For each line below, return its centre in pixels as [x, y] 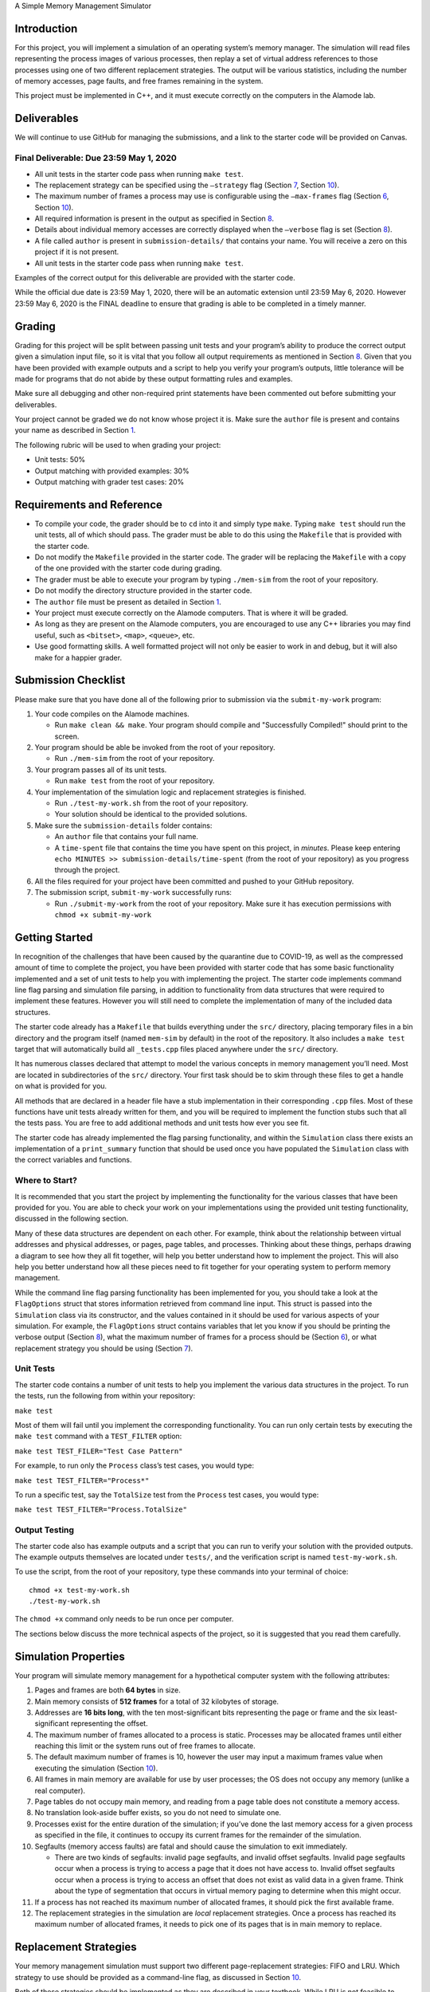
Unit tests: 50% [60, 460]
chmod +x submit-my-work [103, 915]
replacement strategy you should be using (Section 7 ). [104, 1348]
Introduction [46, 28]
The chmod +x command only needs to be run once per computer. [124, 1619]
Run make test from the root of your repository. [135, 781]
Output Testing [45, 1530]
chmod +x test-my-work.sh [80, 1590]
